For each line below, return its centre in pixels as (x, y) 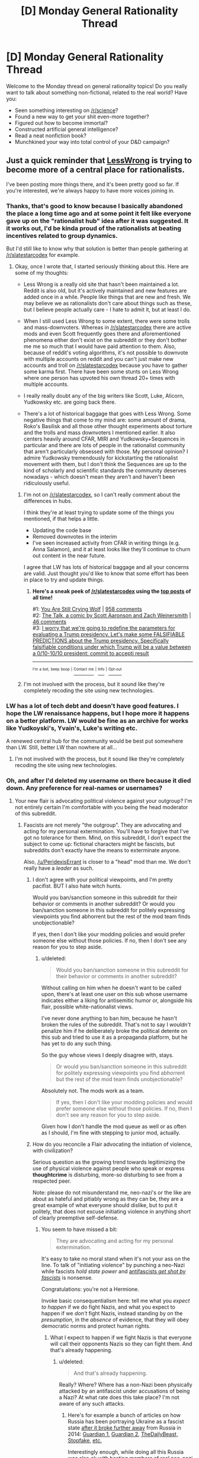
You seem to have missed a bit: (79, 1230)
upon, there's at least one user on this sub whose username (114, 994)
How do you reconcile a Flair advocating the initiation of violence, (112, 1144)
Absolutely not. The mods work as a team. (93, 1091)
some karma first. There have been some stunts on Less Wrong (101, 372)
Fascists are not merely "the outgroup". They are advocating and (102, 825)
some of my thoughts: (41, 273)
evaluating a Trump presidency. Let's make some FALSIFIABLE (109, 634)
